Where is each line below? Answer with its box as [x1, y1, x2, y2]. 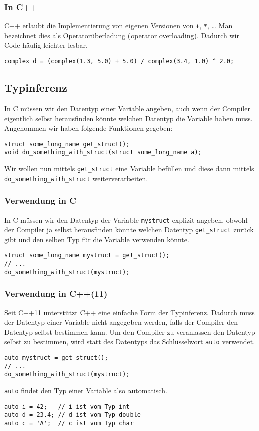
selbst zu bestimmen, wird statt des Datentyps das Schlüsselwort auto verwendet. [4, 336, 255, 347]
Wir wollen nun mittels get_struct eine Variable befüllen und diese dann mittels [4, 163, 254, 174]
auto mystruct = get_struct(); [4, 354, 108, 362]
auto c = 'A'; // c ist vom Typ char [4, 420, 134, 427]
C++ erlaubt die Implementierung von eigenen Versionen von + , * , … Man [4, 20, 233, 31]
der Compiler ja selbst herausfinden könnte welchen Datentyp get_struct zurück [4, 224, 254, 235]
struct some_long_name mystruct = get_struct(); [4, 252, 170, 259]
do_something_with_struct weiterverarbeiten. [4, 173, 148, 183]
